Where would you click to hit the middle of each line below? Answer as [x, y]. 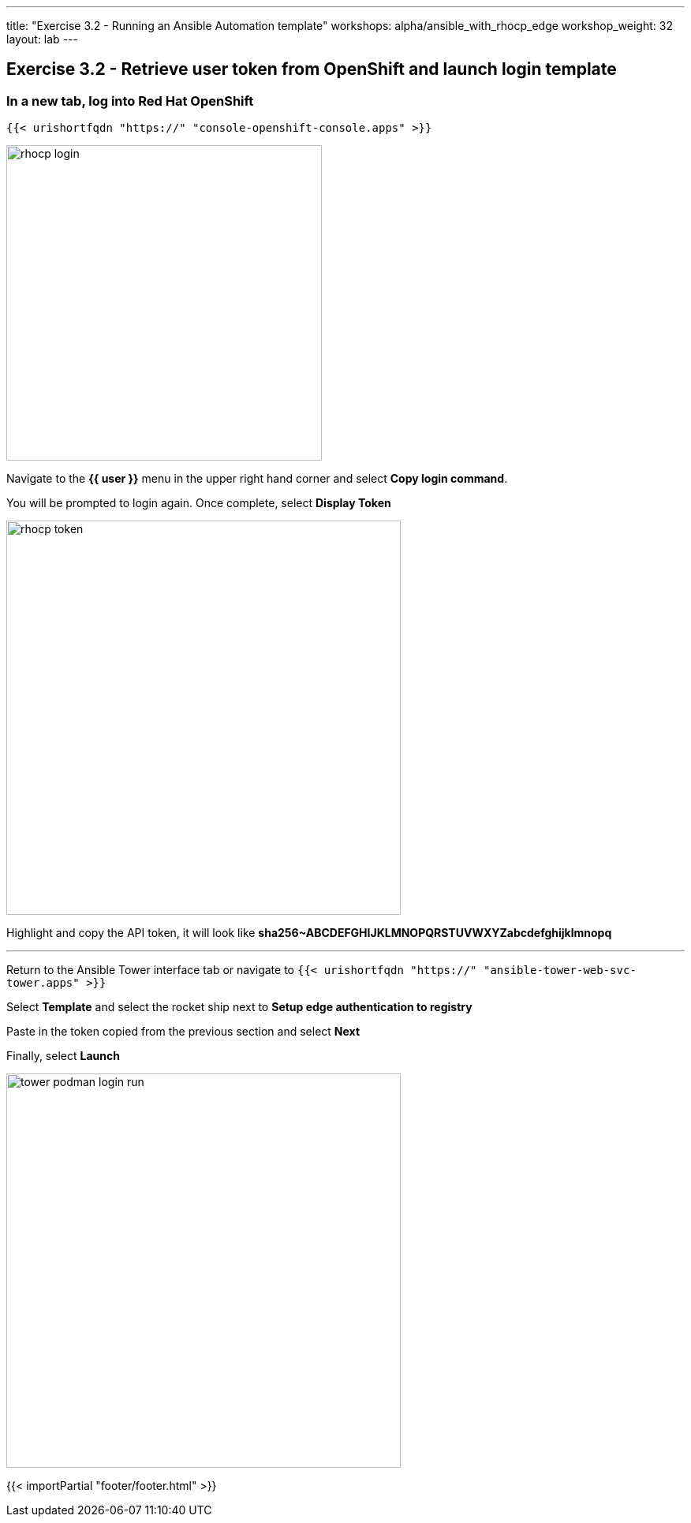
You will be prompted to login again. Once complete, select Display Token [199, 503]
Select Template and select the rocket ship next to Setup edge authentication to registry [239, 1007]
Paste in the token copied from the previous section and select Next [183, 1032]
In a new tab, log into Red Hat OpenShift [130, 101]
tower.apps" [43, 983]
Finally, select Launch [63, 1056]
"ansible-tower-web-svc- [560, 971]
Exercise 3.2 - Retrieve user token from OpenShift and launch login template [312, 69]
